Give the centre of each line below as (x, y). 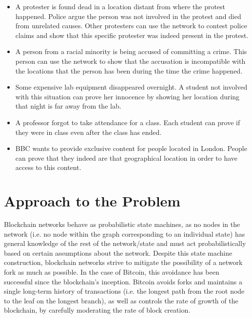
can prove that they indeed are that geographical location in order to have (126, 158)
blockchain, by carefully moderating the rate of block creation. (97, 310)
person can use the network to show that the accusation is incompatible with (130, 61)
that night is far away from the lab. (68, 106)
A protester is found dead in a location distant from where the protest (120, 6)
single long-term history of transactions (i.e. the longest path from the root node (124, 291)
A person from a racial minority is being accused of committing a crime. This (131, 51)
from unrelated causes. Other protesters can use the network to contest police (131, 26)
